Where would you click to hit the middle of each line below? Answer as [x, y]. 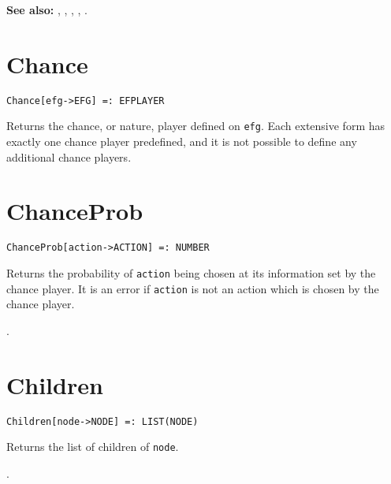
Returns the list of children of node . [93, 447]
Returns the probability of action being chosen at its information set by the [191, 273]
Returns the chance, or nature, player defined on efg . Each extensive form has [196, 126]
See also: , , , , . [47, 9]
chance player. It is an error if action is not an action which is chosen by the [193, 288]
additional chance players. [69, 156]
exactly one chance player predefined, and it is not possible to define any [182, 141]
